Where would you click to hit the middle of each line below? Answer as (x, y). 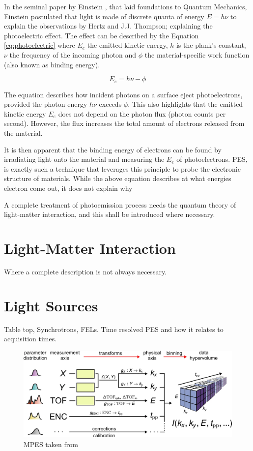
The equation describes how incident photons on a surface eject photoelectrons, (123, 94)
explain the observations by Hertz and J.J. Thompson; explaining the (108, 26)
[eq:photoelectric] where (40, 45)
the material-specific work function (197, 54)
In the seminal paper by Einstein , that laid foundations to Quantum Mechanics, (126, 6)
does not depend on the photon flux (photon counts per (142, 113)
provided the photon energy (46, 104)
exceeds (110, 104)
